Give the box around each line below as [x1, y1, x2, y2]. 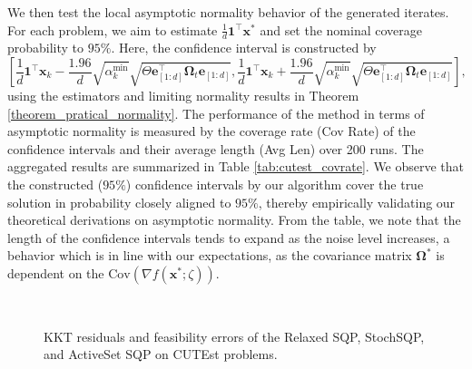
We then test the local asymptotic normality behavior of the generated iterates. [7, 3, 449, 21]
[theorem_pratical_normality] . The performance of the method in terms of [7, 103, 425, 122]
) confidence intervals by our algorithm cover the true [125, 174, 424, 193]
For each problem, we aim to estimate [7, 20, 218, 39]
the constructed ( [7, 174, 103, 193]
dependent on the [7, 263, 104, 282]
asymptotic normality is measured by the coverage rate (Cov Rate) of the [7, 121, 416, 141]
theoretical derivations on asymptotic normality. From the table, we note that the [7, 210, 461, 229]
